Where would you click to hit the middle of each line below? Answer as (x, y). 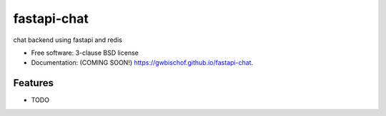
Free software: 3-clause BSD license (85, 53)
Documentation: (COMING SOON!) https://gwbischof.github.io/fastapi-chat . (142, 63)
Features (33, 83)
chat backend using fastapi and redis (68, 40)
